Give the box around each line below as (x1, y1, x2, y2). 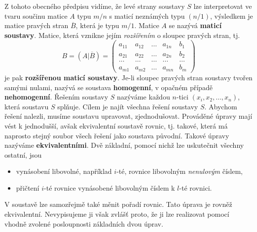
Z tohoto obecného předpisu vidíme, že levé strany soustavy (4, 1, 185, 11)
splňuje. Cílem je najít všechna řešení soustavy (57, 101, 198, 111)
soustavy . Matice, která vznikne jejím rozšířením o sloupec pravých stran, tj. (4, 30, 240, 40)
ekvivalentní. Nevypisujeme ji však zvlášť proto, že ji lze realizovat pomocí (4, 209, 229, 219)
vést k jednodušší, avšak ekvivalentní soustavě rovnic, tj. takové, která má (4, 120, 228, 131)
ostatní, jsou (4, 149, 42, 160)
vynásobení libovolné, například (16, 166, 112, 176)
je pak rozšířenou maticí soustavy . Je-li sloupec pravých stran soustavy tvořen (4, 72, 253, 82)
